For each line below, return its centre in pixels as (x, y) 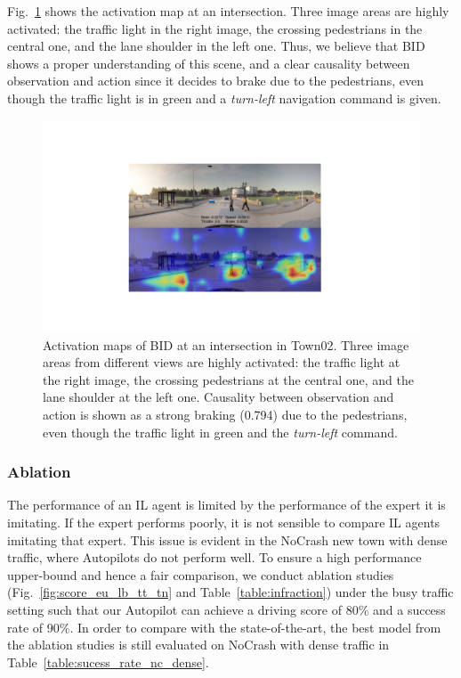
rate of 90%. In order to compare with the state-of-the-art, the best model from (224, 627)
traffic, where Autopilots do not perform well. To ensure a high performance (214, 557)
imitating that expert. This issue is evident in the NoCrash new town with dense (227, 539)
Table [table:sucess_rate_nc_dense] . (108, 662)
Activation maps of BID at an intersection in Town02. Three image (226, 344)
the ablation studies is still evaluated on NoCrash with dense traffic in (198, 645)
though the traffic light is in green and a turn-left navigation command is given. (224, 98)
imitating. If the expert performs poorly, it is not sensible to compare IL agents (224, 523)
